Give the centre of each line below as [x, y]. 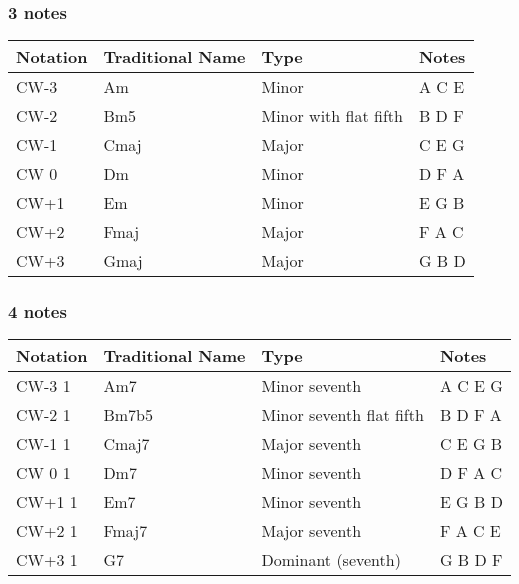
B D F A [470, 415]
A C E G [471, 386]
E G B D [471, 502]
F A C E [470, 531]
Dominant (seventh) [331, 560]
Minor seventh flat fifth [342, 415]
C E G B [471, 444]
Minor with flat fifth [332, 116]
